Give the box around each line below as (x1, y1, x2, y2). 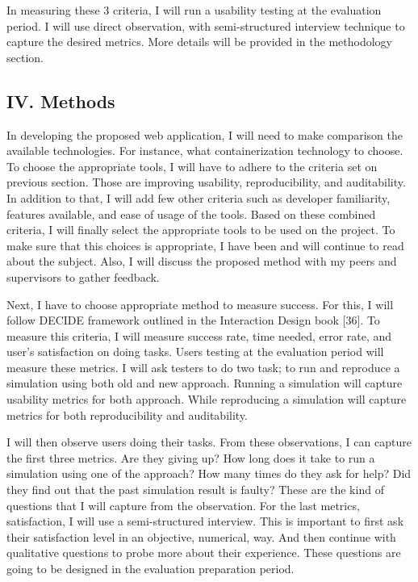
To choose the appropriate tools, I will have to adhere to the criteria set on (6, 157, 378, 174)
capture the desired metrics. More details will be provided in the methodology (6, 33, 392, 50)
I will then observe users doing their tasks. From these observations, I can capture (6, 433, 412, 450)
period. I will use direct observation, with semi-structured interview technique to (6, 17, 405, 34)
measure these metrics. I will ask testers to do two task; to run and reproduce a (6, 358, 400, 375)
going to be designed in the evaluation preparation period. (6, 560, 295, 577)
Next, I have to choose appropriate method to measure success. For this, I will (6, 295, 394, 312)
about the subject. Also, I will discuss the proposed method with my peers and (6, 253, 397, 270)
